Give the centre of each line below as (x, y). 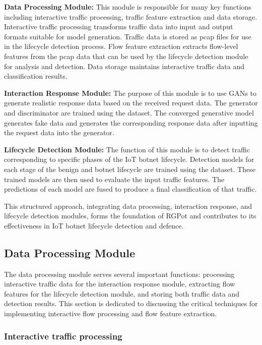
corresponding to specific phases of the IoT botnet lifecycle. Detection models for (129, 159)
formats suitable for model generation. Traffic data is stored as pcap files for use (128, 36)
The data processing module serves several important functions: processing (119, 274)
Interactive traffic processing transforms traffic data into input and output (119, 26)
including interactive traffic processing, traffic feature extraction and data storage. (131, 16)
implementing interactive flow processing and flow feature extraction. (111, 313)
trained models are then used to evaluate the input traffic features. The (114, 179)
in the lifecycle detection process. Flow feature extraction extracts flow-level (121, 46)
